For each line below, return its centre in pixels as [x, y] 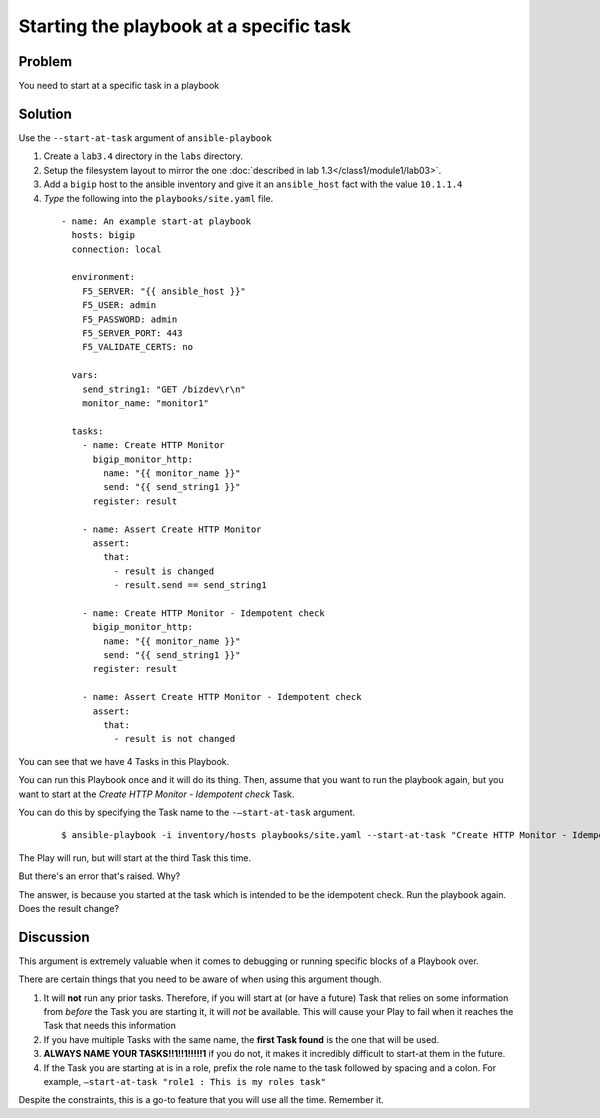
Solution [45, 113]
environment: [103, 277]
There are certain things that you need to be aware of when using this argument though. [200, 979]
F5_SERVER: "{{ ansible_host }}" [164, 291]
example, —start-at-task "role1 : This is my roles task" [185, 1081]
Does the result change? [69, 908]
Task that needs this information [110, 1026]
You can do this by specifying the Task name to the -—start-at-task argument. [187, 812]
